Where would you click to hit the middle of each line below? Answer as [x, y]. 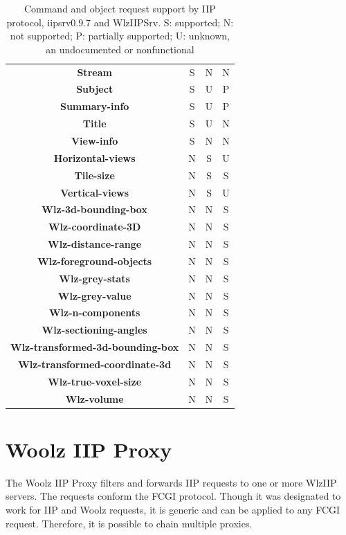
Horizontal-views [94, 157]
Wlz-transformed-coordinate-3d [95, 364]
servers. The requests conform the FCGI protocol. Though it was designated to [173, 496]
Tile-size [94, 175]
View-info [94, 140]
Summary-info [94, 106]
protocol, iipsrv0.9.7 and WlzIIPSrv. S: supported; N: [120, 22]
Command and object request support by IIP [120, 8]
